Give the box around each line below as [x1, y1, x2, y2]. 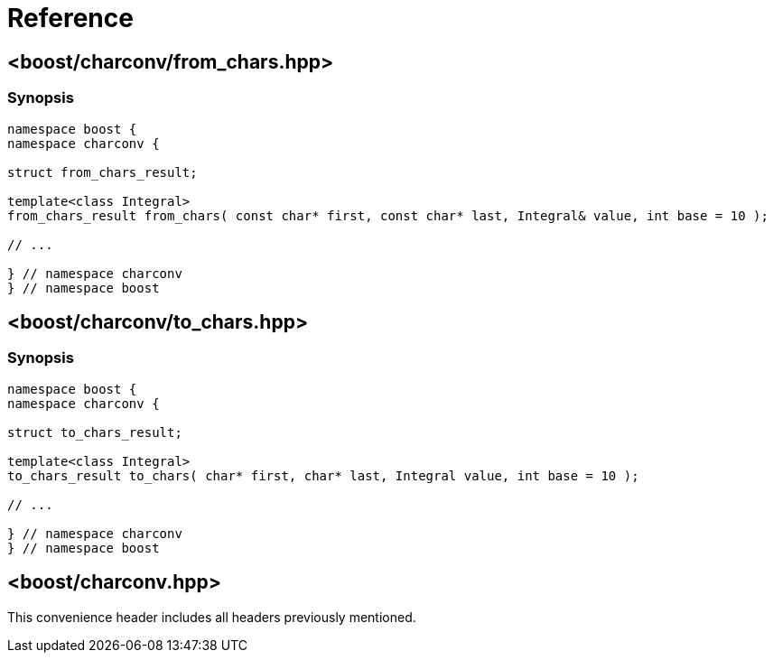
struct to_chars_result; [7, 424, 182, 440]
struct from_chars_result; [7, 164, 198, 180]
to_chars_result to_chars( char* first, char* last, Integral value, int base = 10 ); [7, 468, 639, 483]
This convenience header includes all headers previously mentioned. [7, 609, 416, 625]
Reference [7, 3, 134, 33]
